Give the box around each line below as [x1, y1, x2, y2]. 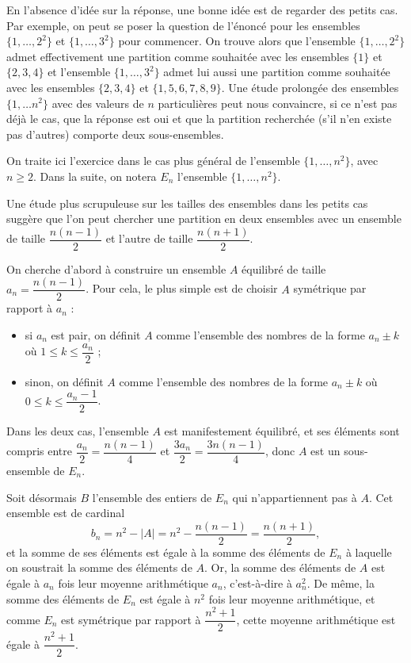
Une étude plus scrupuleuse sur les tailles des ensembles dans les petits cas [6, 194, 368, 211]
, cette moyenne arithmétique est [236, 611, 396, 627]
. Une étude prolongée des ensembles [221, 79, 399, 95]
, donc [264, 443, 295, 459]
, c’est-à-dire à [223, 575, 292, 592]
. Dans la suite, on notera [33, 167, 157, 184]
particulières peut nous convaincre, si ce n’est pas [158, 94, 398, 111]
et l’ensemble [48, 63, 111, 80]
